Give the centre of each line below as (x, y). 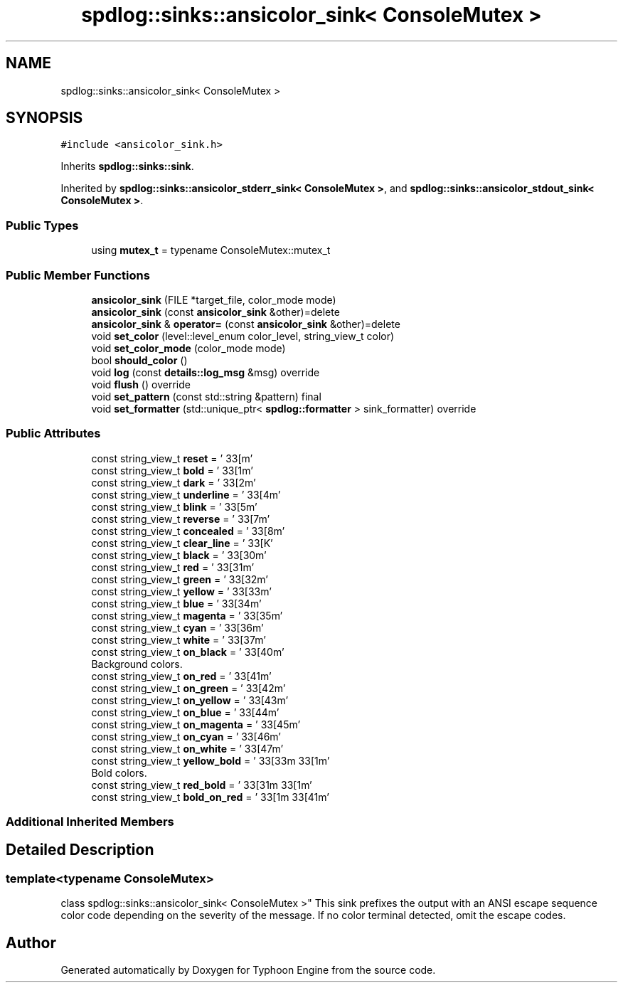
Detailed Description (80, 850)
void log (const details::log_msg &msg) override (206, 372)
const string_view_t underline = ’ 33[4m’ (186, 494)
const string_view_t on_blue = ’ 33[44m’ (185, 712)
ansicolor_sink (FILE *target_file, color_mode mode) (214, 299)
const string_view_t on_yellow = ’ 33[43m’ (190, 700)
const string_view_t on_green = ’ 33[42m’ (188, 688)
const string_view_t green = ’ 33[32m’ (180, 579)
